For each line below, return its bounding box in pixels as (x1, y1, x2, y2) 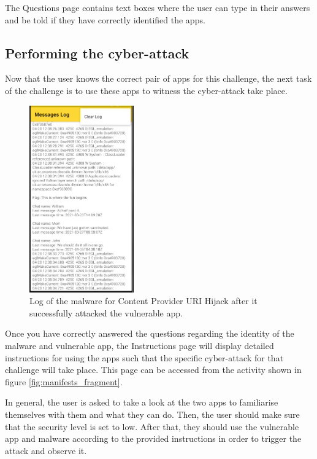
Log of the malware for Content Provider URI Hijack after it (29, 294, 258, 307)
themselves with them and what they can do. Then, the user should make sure (5, 407, 300, 420)
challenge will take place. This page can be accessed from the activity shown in (5, 363, 302, 376)
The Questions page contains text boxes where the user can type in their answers (5, 1, 310, 14)
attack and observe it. (5, 444, 87, 457)
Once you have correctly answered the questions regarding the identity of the (5, 327, 294, 340)
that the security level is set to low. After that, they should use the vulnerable (5, 420, 299, 433)
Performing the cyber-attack (5, 43, 189, 62)
